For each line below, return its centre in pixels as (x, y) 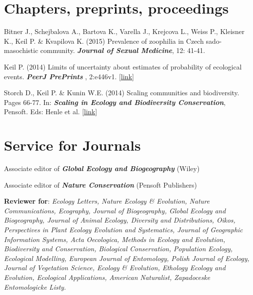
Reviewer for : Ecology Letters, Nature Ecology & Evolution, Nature (107, 201)
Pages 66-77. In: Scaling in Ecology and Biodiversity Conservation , (115, 102)
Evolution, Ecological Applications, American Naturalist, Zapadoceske (107, 277)
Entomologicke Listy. (35, 286)
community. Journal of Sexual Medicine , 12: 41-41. (123, 50)
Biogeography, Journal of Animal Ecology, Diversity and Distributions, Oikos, (120, 220)
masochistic (21, 50)
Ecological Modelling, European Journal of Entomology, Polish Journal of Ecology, (127, 258)
